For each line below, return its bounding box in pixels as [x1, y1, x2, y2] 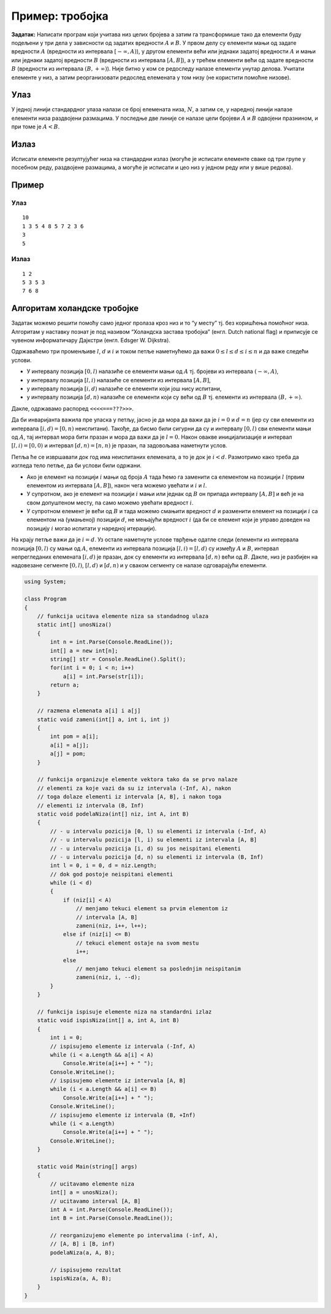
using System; [24, 578, 67, 585]
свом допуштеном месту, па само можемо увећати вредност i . [26, 498, 194, 506]
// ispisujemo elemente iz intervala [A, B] [50, 1077, 186, 1084]
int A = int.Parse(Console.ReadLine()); [50, 1206, 173, 1213]
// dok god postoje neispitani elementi [50, 870, 173, 878]
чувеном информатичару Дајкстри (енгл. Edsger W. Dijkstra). [11, 337, 171, 344]
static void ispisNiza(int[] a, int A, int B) [37, 1017, 180, 1024]
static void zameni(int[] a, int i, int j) [37, 716, 170, 723]
